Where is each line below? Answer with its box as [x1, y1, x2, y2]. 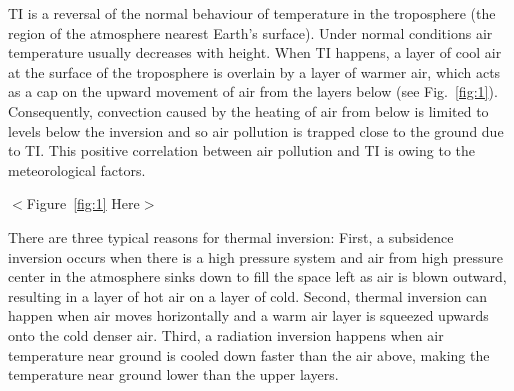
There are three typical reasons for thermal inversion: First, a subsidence [8, 226, 454, 247]
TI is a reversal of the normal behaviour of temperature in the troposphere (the [8, 3, 496, 23]
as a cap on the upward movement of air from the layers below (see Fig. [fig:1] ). [8, 81, 498, 102]
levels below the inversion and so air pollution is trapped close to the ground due [8, 120, 504, 141]
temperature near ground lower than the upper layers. [8, 364, 339, 385]
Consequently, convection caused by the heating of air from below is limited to [8, 100, 489, 121]
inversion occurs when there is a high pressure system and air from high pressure [8, 246, 503, 267]
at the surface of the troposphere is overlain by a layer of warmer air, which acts [8, 61, 501, 82]
